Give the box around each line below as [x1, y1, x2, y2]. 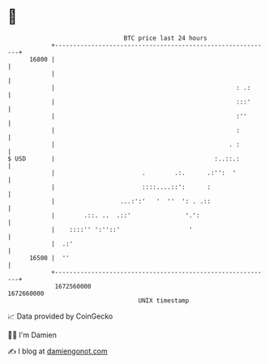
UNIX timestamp [138, 296, 190, 305]
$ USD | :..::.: [7, 154, 241, 163]
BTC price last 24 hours [123, 34, 207, 42]
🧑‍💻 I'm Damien [7, 330, 58, 340]
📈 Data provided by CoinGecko [7, 311, 113, 321]
